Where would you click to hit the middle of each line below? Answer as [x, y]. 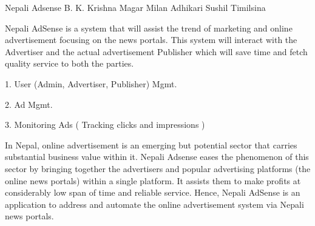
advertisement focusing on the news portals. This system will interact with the [151, 40]
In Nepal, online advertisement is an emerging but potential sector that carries [151, 145]
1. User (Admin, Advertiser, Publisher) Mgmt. [91, 83]
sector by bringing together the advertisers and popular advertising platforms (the [158, 168]
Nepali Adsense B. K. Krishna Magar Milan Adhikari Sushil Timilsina [135, 7]
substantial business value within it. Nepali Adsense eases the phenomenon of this [157, 157]
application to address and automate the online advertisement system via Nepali [154, 204]
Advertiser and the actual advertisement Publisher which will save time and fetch [156, 51]
